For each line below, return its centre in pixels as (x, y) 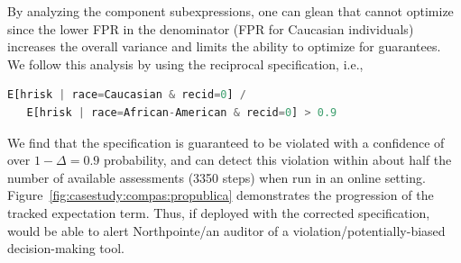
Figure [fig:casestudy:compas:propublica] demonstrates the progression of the (221, 195)
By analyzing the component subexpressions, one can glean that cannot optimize (230, 11)
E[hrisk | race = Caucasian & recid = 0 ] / (127, 95)
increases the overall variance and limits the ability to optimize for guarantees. (224, 46)
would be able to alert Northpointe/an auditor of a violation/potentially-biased (226, 230)
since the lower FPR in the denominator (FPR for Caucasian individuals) (211, 28)
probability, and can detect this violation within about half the (278, 160)
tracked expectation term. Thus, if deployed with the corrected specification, (219, 212)
